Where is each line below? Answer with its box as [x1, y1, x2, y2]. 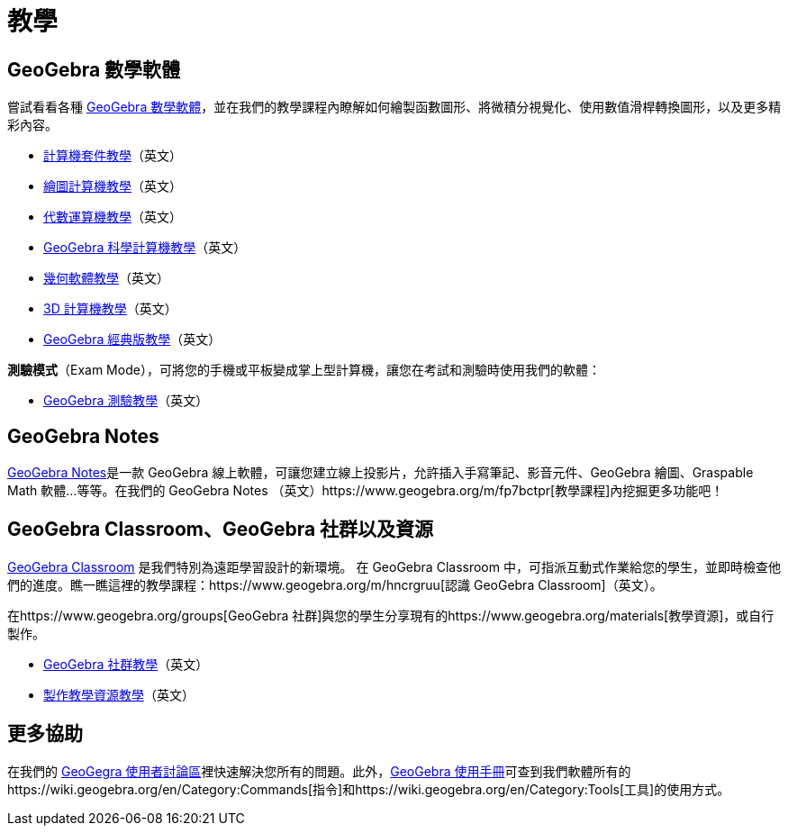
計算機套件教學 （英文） [43, 148, 182, 164]
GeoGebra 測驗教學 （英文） [43, 393, 209, 409]
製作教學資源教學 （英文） [43, 686, 195, 702]
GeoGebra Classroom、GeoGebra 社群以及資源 [7, 518, 434, 541]
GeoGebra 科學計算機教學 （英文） [43, 240, 247, 256]
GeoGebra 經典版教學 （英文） [43, 331, 222, 348]
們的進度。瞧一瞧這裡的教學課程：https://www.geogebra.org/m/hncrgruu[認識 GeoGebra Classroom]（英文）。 [7, 576, 663, 593]
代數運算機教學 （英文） [43, 209, 182, 225]
